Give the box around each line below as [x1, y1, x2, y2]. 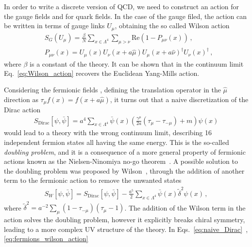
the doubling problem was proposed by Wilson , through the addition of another [4, 165, 245, 176]
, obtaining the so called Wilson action [115, 20, 230, 31]
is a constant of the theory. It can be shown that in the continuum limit [30, 58, 244, 69]
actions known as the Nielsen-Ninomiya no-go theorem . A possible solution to [4, 156, 238, 166]
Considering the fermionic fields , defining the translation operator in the [4, 84, 221, 94]
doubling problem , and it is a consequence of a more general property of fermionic [4, 146, 246, 157]
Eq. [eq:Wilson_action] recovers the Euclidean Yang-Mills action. [4, 68, 200, 78]
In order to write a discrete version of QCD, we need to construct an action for [4, 1, 239, 11]
